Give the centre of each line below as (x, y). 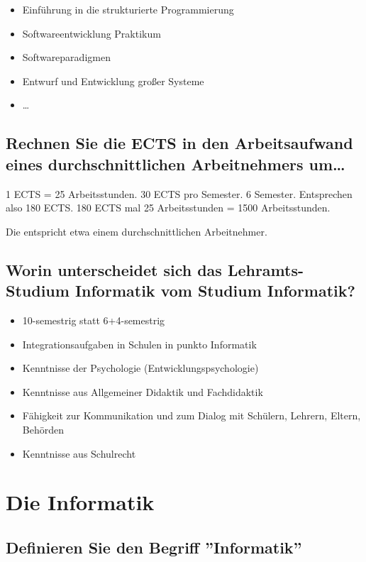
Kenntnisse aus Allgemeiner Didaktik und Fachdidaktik (143, 391)
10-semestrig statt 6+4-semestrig (94, 320)
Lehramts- (266, 269)
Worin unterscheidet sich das (114, 269)
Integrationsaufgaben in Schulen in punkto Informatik (139, 344)
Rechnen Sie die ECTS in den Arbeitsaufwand (179, 143)
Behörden (43, 429)
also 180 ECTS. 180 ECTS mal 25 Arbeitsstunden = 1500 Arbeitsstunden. (168, 208)
